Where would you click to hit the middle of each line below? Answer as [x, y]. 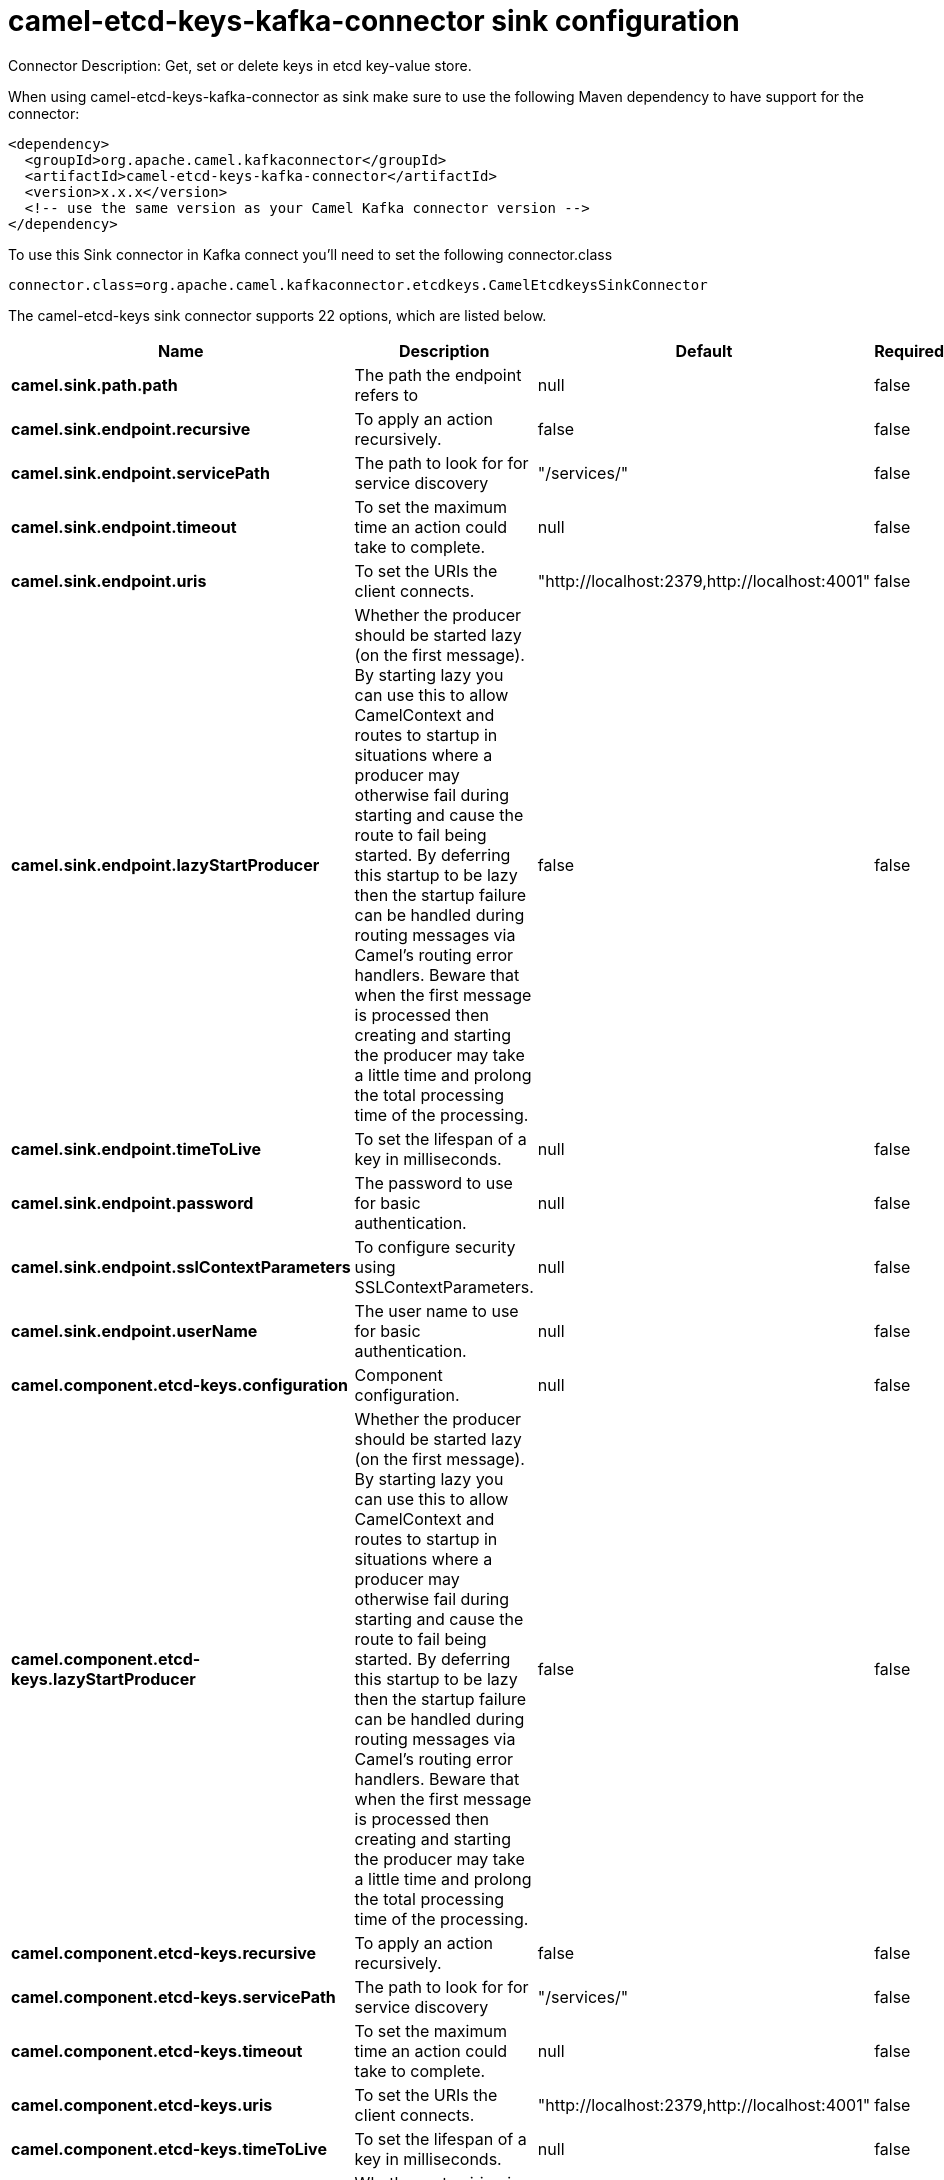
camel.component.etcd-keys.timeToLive [169, 2148]
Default [704, 350]
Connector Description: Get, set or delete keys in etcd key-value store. [240, 65]
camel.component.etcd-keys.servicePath [173, 1996]
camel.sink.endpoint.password [132, 1202]
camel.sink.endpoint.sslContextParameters [181, 1266]
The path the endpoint [438, 374]
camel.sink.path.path [94, 384]
